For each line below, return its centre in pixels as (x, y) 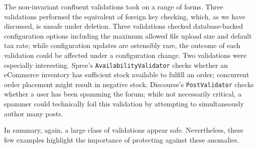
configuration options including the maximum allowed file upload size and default (128, 35)
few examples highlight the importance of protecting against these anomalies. (122, 139)
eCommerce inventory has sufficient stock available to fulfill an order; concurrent (127, 74)
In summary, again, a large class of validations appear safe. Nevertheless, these (124, 130)
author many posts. (34, 113)
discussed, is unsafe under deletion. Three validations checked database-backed (124, 26)
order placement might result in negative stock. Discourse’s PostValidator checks (129, 84)
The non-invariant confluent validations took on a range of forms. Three (114, 6)
